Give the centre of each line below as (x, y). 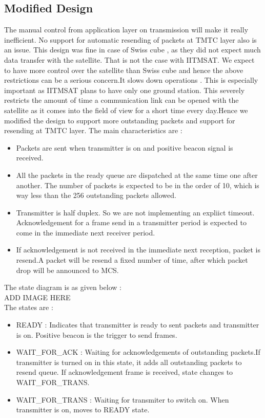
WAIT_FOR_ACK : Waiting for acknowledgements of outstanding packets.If (138, 352)
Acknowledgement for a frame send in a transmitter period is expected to (131, 222)
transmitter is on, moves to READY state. (83, 410)
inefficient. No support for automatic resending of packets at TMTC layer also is (130, 39)
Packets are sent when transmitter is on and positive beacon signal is (125, 147)
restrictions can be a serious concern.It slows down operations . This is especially (131, 80)
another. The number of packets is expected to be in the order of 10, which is (138, 185)
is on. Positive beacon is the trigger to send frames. (97, 334)
